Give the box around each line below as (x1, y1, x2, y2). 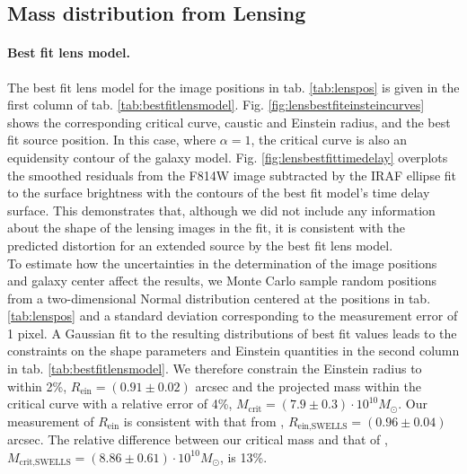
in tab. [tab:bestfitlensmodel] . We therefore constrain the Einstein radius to (7, 359, 422, 378)
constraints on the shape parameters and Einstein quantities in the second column (7, 341, 460, 360)
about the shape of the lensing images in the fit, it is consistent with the (7, 218, 406, 237)
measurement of (7, 411, 94, 430)
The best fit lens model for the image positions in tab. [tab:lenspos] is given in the (7, 77, 460, 96)
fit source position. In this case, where (7, 130, 216, 149)
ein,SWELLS (297, 422, 348, 432)
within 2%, (7, 376, 67, 395)
